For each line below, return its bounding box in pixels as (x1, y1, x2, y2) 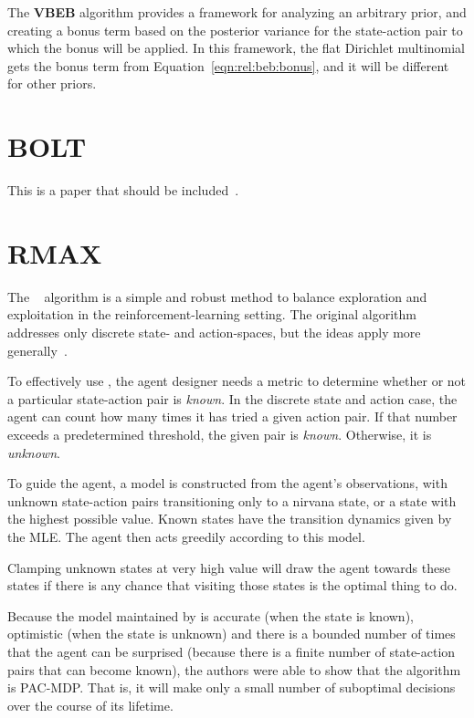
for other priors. (7, 74, 97, 93)
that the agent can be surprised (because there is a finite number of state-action (7, 641, 456, 661)
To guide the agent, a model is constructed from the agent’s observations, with (7, 473, 448, 493)
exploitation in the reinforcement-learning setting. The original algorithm (7, 305, 416, 324)
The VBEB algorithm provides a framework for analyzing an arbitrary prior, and (7, 3, 467, 21)
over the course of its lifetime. (7, 695, 174, 714)
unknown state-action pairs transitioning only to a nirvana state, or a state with (7, 491, 457, 510)
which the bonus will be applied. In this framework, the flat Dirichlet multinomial (7, 38, 466, 57)
